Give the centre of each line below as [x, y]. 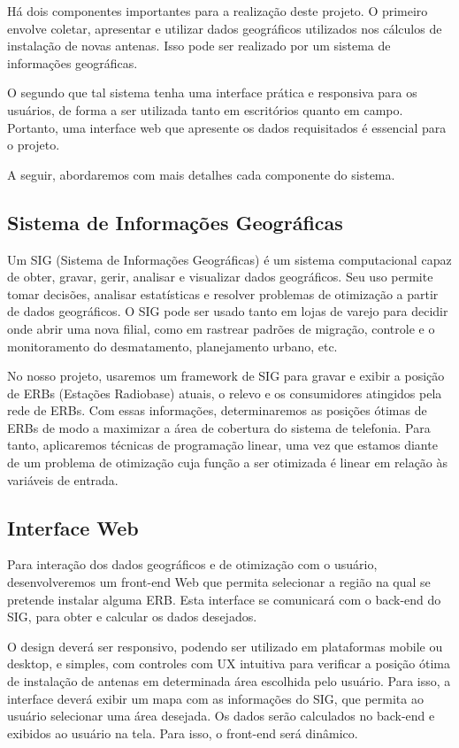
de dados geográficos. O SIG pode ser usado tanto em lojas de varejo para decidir [228, 311]
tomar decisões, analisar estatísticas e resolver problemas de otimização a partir [223, 293]
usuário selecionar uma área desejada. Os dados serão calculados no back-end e [221, 716]
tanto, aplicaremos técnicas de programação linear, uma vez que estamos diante [222, 445]
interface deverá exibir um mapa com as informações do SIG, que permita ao [215, 698]
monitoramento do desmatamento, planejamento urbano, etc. [172, 346]
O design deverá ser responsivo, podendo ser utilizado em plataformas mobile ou [225, 646]
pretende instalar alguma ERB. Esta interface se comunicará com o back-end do [224, 599]
